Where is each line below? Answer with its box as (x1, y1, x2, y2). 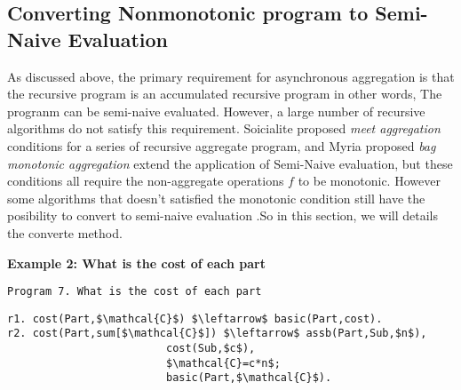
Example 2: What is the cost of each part (7, 253, 266, 272)
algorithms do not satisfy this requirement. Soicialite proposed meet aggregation (7, 119, 441, 138)
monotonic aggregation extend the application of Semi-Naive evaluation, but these (7, 154, 453, 172)
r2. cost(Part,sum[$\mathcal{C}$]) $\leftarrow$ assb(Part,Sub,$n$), (7, 327, 427, 340)
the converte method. (7, 223, 123, 242)
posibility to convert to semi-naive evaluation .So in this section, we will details (7, 206, 438, 225)
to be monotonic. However (298, 171, 441, 190)
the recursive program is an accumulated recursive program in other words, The (7, 84, 442, 103)
